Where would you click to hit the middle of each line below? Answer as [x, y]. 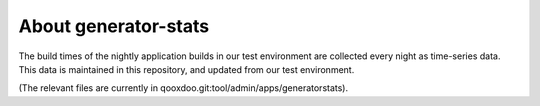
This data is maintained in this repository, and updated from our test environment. [186, 69]
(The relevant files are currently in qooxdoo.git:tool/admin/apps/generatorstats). [183, 88]
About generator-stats [114, 26]
